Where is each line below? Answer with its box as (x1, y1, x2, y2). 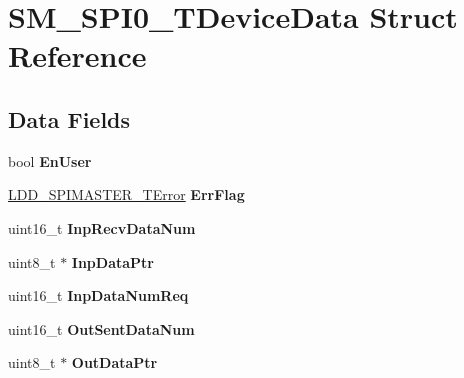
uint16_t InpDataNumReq (8, 285, 189, 306)
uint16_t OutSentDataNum (8, 318, 195, 339)
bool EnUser (8, 150, 92, 171)
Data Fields (8, 103, 131, 134)
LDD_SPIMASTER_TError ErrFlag (8, 184, 245, 205)
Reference (8, 35, 147, 76)
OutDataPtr (71, 352, 158, 373)
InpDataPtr (71, 251, 154, 272)
